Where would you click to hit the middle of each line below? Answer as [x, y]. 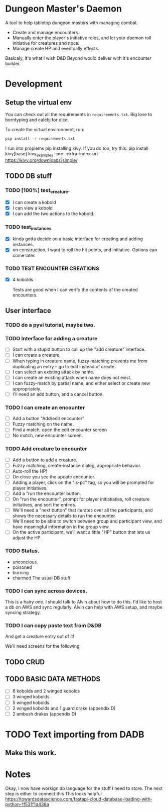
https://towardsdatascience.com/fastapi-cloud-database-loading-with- [79, 799]
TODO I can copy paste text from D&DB [53, 625]
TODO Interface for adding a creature [51, 339]
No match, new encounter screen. [48, 436]
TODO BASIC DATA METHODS [53, 679]
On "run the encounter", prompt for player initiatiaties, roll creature [81, 499]
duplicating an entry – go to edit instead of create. [64, 366]
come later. [24, 256]
